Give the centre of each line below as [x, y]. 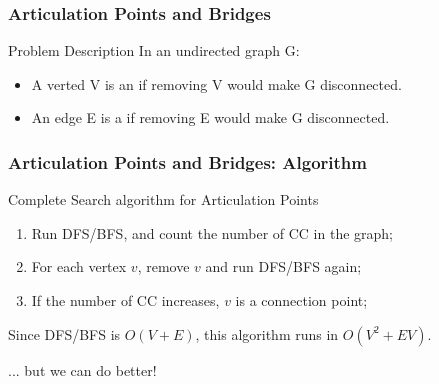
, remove [163, 266]
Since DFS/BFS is [64, 333]
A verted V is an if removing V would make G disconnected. [216, 83]
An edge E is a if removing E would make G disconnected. [210, 117]
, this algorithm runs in [267, 333]
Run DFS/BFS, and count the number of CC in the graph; [212, 232]
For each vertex [79, 266]
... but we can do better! [82, 369]
